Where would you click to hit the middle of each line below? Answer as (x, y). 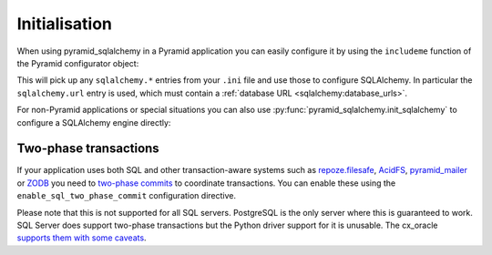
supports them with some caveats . (82, 238)
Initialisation (65, 24)
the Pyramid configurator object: (78, 63)
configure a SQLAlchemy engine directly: (94, 122)
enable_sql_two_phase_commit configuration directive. (127, 196)
